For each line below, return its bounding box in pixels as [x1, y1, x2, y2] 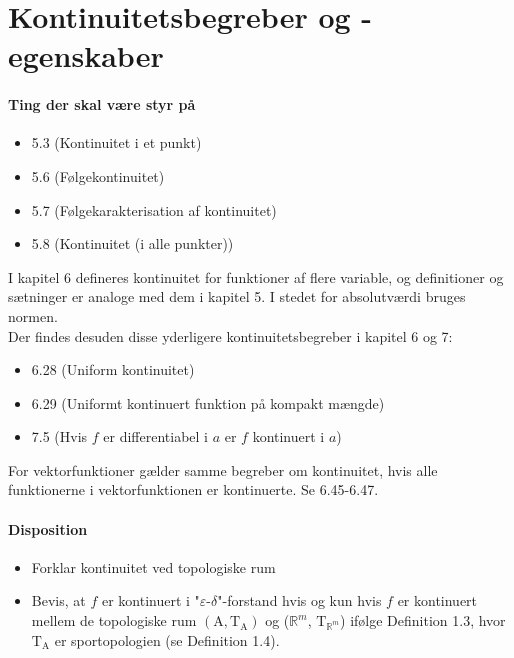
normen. [8, 305, 58, 326]
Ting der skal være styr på [8, 94, 196, 115]
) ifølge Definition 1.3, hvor [340, 610, 506, 631]
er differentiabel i [103, 426, 208, 447]
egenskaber [8, 35, 164, 76]
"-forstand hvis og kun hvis [217, 590, 382, 611]
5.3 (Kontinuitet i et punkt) [31, 132, 202, 153]
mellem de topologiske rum [31, 610, 197, 631]
